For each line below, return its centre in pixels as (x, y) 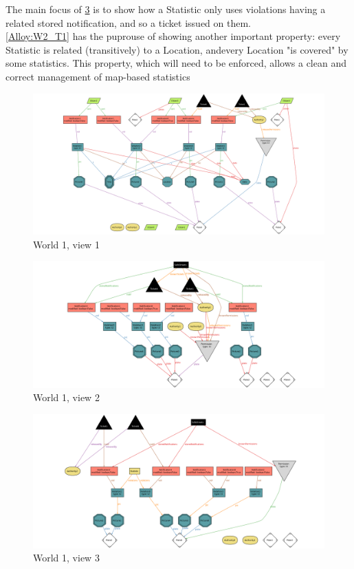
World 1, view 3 (66, 558)
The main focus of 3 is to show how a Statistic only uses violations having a (166, 9)
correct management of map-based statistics (98, 76)
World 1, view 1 (66, 244)
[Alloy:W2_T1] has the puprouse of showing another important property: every (173, 36)
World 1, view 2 (66, 397)
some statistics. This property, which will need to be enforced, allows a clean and (176, 63)
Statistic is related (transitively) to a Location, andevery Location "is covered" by (177, 49)
